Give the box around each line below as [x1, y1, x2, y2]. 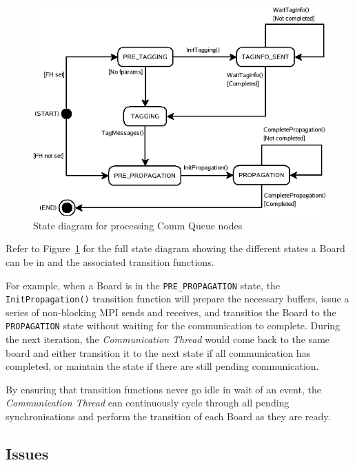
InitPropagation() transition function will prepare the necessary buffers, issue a [6, 291, 349, 306]
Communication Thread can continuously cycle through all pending [6, 395, 290, 410]
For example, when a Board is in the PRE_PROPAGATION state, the [6, 278, 281, 292]
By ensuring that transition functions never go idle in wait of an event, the [6, 382, 321, 396]
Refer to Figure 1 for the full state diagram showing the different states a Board [6, 241, 345, 256]
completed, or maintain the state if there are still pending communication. [6, 359, 319, 373]
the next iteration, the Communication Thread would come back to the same [6, 332, 330, 347]
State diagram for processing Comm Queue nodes [33, 218, 243, 232]
